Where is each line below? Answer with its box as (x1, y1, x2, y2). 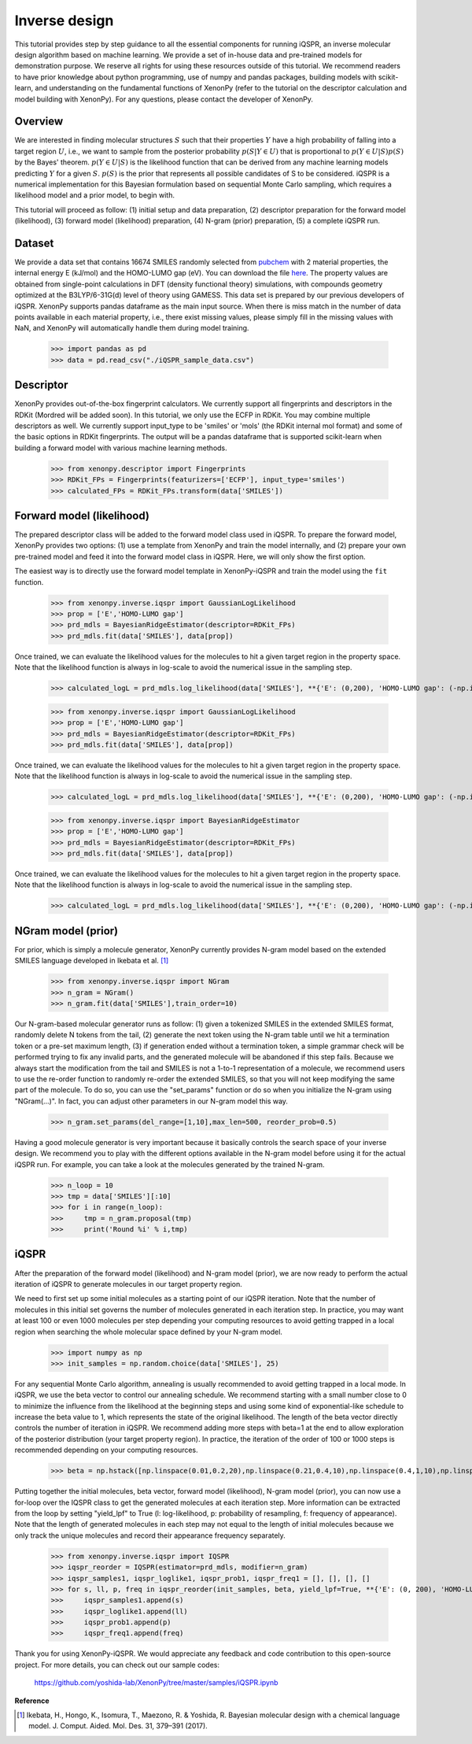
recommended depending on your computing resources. (14, 1445, 198, 1455)
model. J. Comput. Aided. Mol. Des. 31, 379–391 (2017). (28, 1721, 208, 1731)
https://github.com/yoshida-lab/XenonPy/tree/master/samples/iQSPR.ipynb (34, 1678, 278, 1687)
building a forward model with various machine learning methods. (14, 443, 227, 453)
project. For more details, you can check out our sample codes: (14, 1660, 220, 1669)
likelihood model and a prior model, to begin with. (14, 190, 175, 200)
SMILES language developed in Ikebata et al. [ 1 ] (14, 956, 169, 966)
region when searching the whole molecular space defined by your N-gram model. (14, 1327, 283, 1336)
